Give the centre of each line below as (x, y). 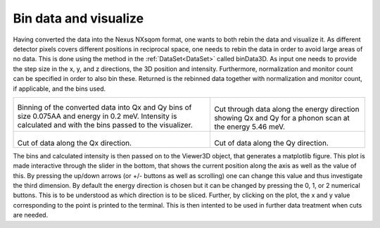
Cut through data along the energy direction (287, 109)
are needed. (31, 215)
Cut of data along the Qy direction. (271, 143)
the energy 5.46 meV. (249, 127)
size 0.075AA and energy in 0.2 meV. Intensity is (97, 116)
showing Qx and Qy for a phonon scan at (282, 118)
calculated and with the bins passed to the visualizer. (105, 125)
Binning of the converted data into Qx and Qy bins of (104, 107)
